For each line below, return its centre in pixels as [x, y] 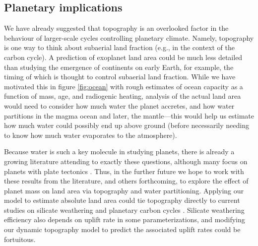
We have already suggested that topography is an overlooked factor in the [116, 28]
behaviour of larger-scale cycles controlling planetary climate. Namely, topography [129, 37]
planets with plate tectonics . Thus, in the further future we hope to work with [124, 171]
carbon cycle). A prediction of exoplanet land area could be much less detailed [123, 57]
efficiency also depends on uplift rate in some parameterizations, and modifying [125, 219]
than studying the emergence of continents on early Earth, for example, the [119, 67]
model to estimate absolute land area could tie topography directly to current [122, 200]
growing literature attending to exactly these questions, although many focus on [126, 161]
